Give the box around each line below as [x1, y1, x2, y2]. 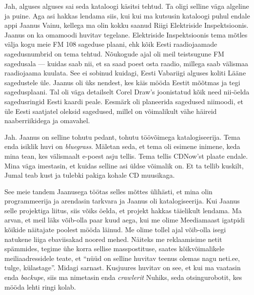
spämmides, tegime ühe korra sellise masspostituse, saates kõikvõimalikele [4, 243, 225, 254]
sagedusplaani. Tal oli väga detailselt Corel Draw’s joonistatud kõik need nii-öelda [4, 87, 250, 97]
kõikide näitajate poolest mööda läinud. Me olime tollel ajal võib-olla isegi [4, 224, 226, 235]
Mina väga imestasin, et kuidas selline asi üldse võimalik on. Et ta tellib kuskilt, [4, 160, 244, 170]
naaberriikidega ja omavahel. [4, 115, 90, 126]
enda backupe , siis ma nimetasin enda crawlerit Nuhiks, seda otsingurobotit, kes [4, 272, 242, 282]
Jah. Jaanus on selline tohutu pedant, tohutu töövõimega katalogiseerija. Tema [4, 131, 240, 142]
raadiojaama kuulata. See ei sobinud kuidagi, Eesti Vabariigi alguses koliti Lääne [4, 68, 246, 78]
